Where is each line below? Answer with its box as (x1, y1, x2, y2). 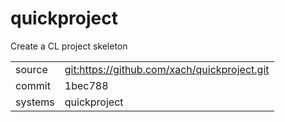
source (15, 62, 48, 76)
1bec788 (64, 78, 109, 92)
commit (15, 78, 51, 92)
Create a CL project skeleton (10, 40, 128, 52)
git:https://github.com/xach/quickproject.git (64, 62, 270, 76)
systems (15, 95, 55, 109)
